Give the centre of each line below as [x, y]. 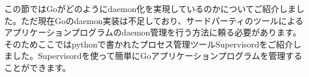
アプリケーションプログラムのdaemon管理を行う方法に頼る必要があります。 [153, 32]
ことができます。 [38, 67]
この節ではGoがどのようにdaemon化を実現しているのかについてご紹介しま [150, 8]
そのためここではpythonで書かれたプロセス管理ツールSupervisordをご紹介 [149, 44]
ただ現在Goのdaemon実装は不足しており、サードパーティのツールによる [162, 20]
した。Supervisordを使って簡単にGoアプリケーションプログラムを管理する [157, 56]
